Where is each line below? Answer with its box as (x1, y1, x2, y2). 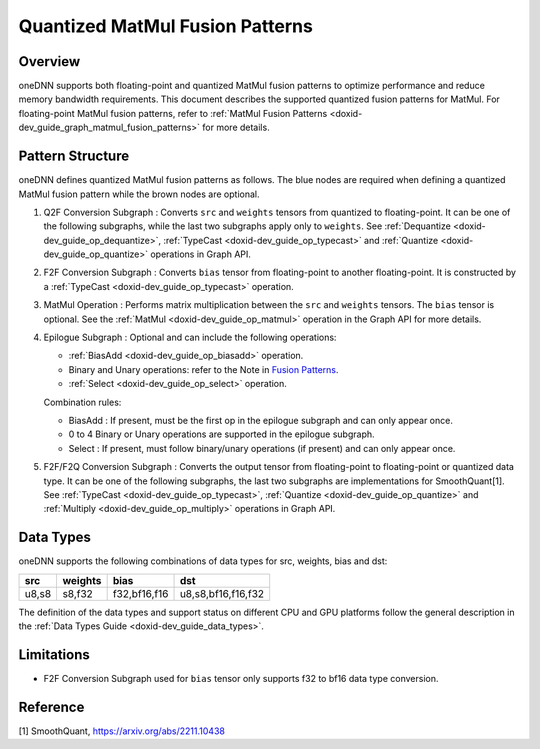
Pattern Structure (18, 148, 130, 165)
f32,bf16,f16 (112, 586, 169, 600)
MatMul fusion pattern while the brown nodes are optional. (18, 188, 260, 200)
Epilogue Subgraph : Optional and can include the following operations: (43, 331, 337, 344)
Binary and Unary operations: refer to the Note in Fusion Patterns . (68, 363, 339, 375)
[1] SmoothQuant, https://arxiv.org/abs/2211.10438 (18, 725, 225, 737)
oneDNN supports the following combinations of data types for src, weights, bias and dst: (18, 555, 388, 567)
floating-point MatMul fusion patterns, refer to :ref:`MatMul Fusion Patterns (18, 107, 328, 119)
